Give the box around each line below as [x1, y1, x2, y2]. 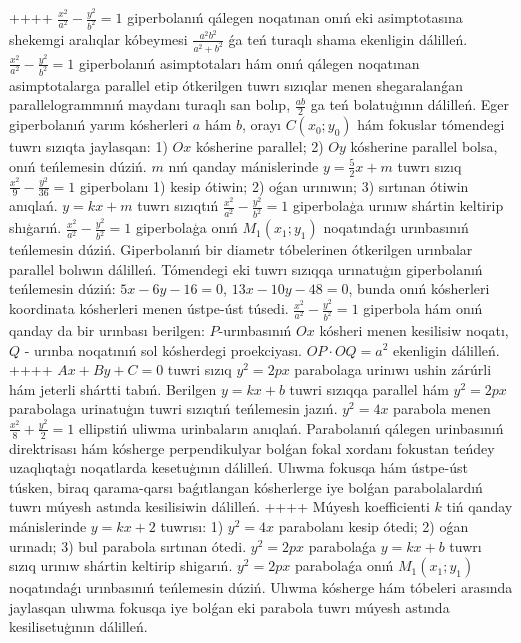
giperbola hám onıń [363, 298, 483, 319]
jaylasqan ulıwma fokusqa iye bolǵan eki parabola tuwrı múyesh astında [9, 596, 450, 617]
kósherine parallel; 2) [195, 136, 324, 157]
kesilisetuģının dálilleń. [9, 616, 148, 637]
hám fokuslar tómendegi [357, 114, 505, 135]
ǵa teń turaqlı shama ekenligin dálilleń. [228, 28, 468, 49]
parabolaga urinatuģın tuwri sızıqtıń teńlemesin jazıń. [9, 398, 338, 419]
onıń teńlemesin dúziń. [9, 155, 147, 176]
